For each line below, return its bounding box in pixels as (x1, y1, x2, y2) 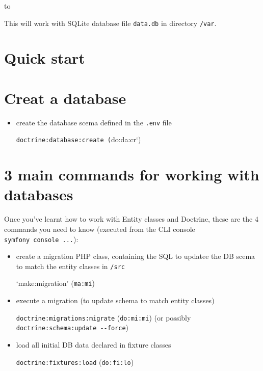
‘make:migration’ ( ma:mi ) (16, 278, 95, 288)
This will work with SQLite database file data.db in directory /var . (4, 17, 217, 28)
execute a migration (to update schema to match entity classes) (16, 295, 215, 306)
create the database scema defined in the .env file (16, 117, 172, 127)
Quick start (4, 47, 85, 68)
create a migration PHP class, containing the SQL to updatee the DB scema (16, 251, 255, 261)
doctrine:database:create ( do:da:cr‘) (16, 134, 141, 145)
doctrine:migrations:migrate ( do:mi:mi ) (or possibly (16, 312, 191, 323)
